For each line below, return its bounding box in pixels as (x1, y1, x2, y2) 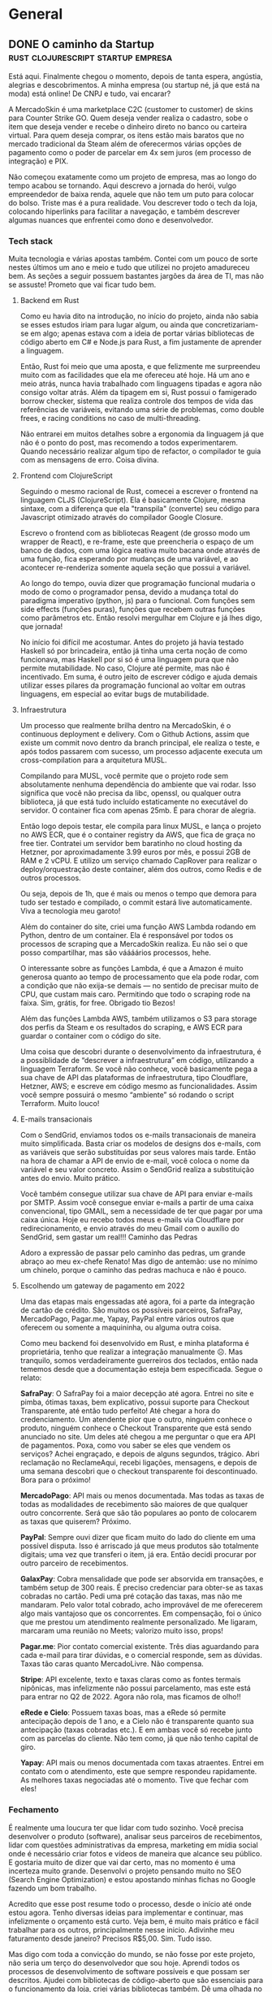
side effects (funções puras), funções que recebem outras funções (19, 605, 246, 614)
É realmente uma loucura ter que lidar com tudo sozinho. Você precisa (8, 1822, 244, 1833)
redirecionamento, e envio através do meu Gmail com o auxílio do (19, 1224, 240, 1234)
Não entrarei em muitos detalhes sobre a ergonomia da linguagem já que (19, 429, 264, 439)
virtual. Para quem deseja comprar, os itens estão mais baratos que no (8, 131, 245, 140)
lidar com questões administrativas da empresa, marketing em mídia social (8, 1840, 258, 1850)
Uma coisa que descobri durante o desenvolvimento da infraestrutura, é (19, 1047, 261, 1057)
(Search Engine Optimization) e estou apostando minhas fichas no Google (8, 1874, 256, 1884)
